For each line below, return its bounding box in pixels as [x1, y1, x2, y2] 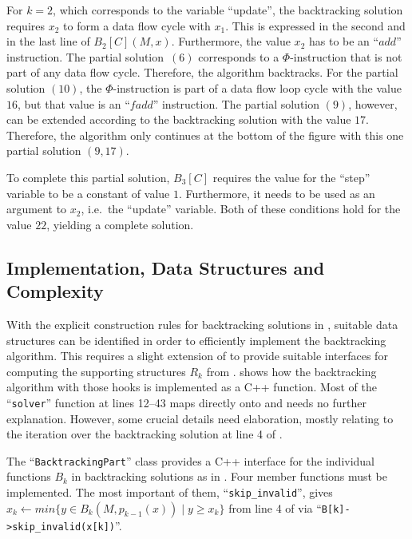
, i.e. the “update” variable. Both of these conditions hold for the [81, 200, 401, 217]
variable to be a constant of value [6, 184, 170, 201]
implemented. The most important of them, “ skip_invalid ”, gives [6, 483, 333, 500]
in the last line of [6, 33, 90, 50]
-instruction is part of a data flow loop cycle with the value [113, 79, 402, 96]
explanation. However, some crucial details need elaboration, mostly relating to [6, 410, 394, 426]
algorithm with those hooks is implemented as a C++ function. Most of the [6, 378, 377, 395]
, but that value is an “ [18, 95, 130, 112]
